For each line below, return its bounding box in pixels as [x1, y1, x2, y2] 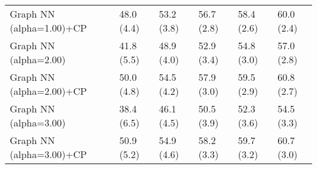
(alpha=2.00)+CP [10, 84, 87, 98]
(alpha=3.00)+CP [10, 147, 87, 161]
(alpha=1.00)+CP [10, 21, 87, 35]
